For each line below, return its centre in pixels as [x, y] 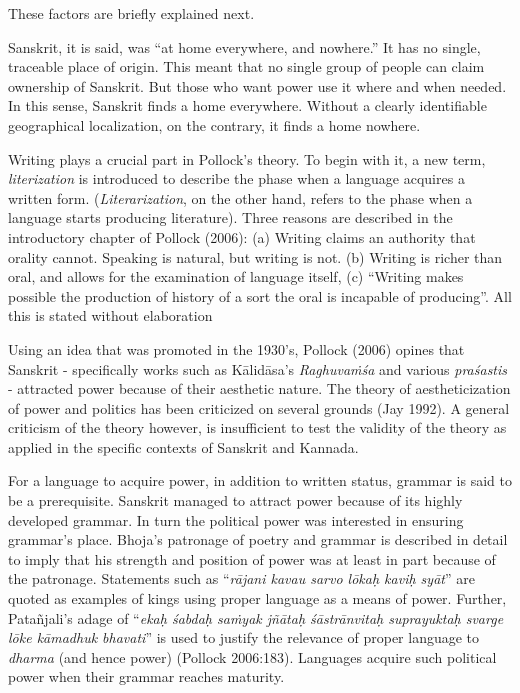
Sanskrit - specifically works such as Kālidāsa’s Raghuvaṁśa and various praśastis [258, 368]
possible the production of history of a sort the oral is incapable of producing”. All [260, 295]
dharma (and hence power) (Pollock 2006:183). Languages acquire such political [252, 656]
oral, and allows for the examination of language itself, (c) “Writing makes [236, 276]
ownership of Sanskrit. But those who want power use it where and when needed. [257, 85]
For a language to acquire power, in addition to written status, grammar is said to [260, 480]
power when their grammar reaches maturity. [146, 676]
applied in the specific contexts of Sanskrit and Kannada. [183, 446]
